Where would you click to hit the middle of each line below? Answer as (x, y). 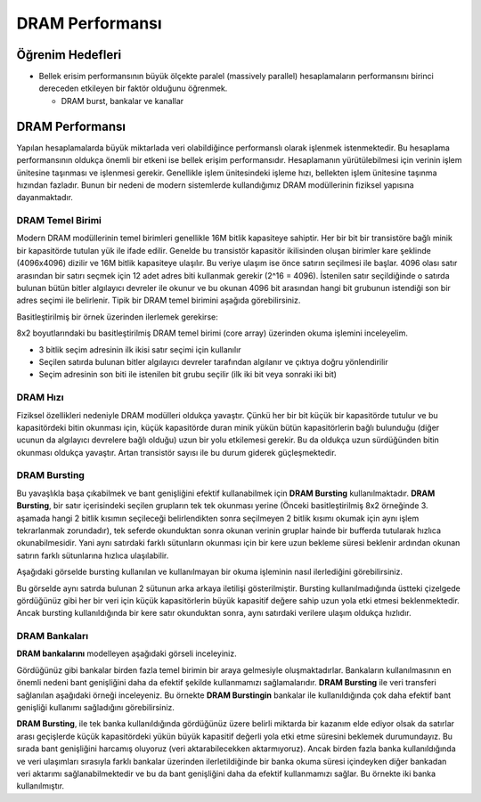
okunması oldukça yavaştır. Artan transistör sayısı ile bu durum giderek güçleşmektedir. (177, 452)
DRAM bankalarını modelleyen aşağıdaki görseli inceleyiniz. (126, 653)
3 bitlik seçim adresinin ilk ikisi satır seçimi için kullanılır (140, 349)
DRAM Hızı (40, 398)
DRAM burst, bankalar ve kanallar (122, 101)
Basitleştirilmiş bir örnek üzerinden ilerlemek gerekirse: (117, 317)
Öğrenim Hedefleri (69, 55)
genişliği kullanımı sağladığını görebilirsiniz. (96, 708)
